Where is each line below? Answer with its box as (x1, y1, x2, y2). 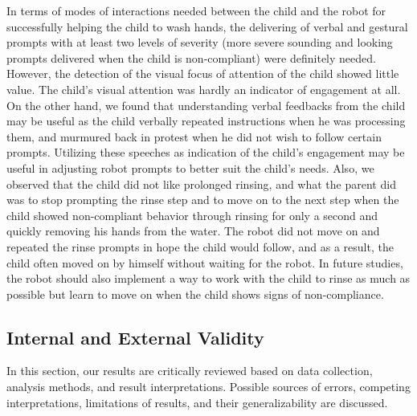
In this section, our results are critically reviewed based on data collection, (6, 362, 373, 379)
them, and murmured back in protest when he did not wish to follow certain (6, 128, 382, 145)
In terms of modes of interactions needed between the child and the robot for (6, 2, 386, 18)
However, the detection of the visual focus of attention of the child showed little (6, 65, 399, 82)
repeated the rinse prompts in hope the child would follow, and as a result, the (6, 238, 394, 255)
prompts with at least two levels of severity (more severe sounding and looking (6, 34, 393, 51)
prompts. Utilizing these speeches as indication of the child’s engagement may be (6, 144, 405, 161)
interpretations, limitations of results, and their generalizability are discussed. (6, 394, 388, 410)
